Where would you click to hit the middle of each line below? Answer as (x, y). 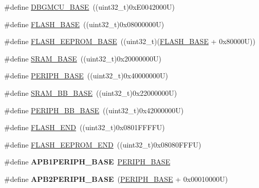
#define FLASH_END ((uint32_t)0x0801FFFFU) (85, 127)
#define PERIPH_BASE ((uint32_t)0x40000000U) (86, 76)
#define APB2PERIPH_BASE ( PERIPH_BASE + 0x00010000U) (116, 179)
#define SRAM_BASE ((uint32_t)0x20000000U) (83, 58)
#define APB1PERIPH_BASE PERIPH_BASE (87, 162)
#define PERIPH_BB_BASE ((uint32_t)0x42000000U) (94, 110)
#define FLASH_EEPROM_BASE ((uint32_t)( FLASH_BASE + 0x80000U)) (130, 41)
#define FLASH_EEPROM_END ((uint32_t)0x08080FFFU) (103, 144)
